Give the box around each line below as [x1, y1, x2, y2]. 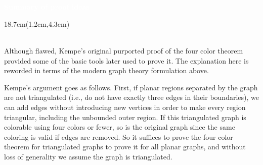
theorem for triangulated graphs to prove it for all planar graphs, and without [4, 141, 246, 152]
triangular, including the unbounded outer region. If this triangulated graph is [4, 112, 246, 122]
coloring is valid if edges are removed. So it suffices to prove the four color [4, 131, 233, 142]
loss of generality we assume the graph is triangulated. [4, 151, 172, 161]
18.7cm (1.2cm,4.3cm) [4, 18, 70, 29]
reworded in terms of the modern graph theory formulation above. [4, 65, 209, 76]
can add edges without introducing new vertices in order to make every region [4, 101, 246, 112]
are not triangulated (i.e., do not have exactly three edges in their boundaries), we [4, 92, 259, 102]
